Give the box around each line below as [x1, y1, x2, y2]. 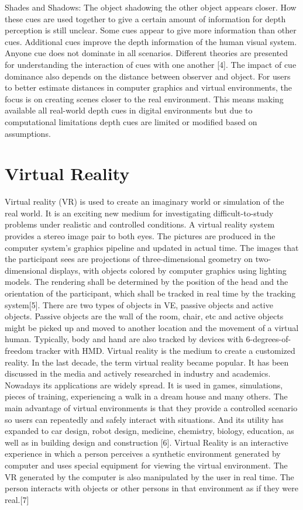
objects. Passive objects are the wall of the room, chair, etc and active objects [5, 310, 284, 322]
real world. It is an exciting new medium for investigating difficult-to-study [5, 206, 274, 219]
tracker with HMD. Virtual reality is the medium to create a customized [36, 344, 295, 356]
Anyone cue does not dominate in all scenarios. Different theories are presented [5, 47, 288, 59]
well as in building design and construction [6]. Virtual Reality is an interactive [5, 436, 288, 448]
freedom [5, 344, 33, 356]
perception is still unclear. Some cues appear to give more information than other [5, 24, 297, 36]
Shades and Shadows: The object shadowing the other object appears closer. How [5, 1, 297, 13]
